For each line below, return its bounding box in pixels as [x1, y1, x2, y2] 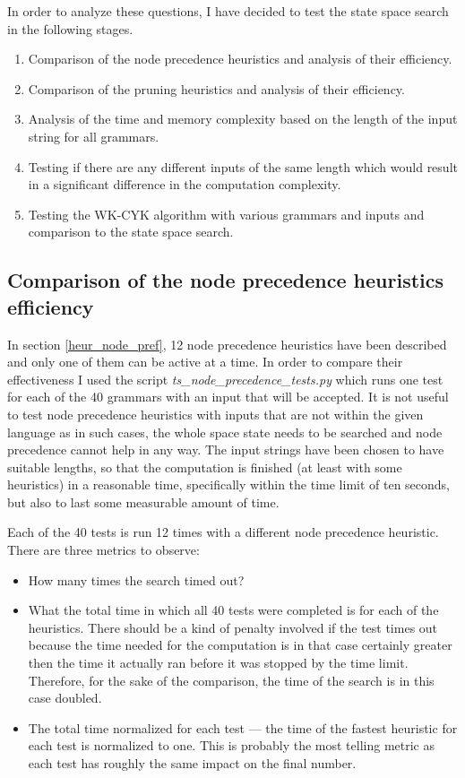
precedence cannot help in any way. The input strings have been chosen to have [7, 440, 444, 459]
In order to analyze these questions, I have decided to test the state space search [7, 2, 449, 20]
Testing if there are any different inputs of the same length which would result [28, 157, 458, 176]
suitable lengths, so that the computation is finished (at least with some [7, 457, 402, 476]
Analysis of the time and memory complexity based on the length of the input [28, 109, 458, 128]
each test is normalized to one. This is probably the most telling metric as [28, 736, 435, 755]
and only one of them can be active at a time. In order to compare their [7, 352, 403, 371]
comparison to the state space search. [28, 222, 234, 241]
